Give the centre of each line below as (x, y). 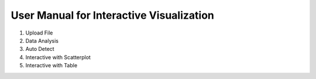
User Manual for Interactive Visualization (113, 15)
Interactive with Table (51, 66)
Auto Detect (40, 49)
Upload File (39, 33)
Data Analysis (42, 40)
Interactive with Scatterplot (58, 57)
